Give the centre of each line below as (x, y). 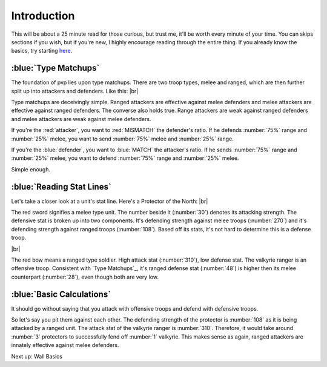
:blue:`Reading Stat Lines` (61, 187)
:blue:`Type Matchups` (55, 68)
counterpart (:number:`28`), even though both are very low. (85, 277)
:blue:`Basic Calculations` (61, 294)
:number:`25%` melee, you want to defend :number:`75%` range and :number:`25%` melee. (125, 158)
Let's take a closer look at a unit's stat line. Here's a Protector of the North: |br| (110, 201)
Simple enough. (31, 169)
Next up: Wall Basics (37, 356)
